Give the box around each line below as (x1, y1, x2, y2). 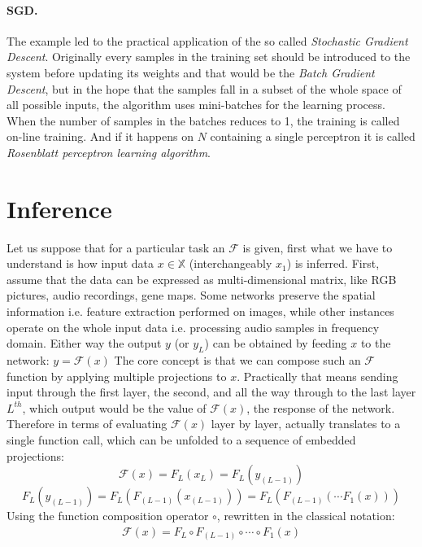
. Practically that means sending (237, 367, 398, 384)
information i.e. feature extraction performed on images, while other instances (7, 303, 394, 320)
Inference (7, 191, 112, 225)
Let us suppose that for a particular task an (7, 238, 225, 256)
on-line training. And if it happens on (7, 128, 194, 145)
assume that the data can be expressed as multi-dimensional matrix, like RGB (7, 270, 397, 287)
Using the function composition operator (7, 507, 209, 524)
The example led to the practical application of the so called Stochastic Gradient (7, 32, 408, 49)
